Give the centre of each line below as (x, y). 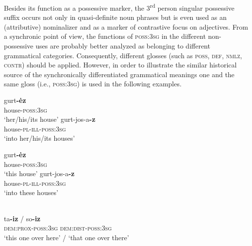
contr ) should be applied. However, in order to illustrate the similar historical (120, 65)
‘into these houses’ (31, 192)
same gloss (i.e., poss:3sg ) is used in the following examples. (93, 84)
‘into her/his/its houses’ (40, 138)
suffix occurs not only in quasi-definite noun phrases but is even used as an (115, 17)
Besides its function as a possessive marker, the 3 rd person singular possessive (119, 7)
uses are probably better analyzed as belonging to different (123, 46)
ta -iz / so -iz (22, 218)
